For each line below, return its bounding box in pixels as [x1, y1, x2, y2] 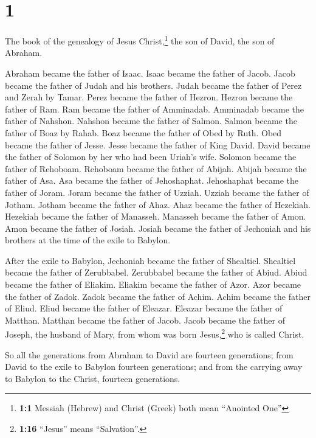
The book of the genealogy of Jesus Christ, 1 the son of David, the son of [5, 33, 275, 47]
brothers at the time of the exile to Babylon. [5, 234, 171, 246]
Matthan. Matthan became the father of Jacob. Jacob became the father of [5, 313, 285, 326]
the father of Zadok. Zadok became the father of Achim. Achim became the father [5, 290, 311, 302]
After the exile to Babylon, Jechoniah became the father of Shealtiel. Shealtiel [5, 254, 296, 266]
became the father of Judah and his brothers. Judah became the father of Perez [5, 78, 302, 91]
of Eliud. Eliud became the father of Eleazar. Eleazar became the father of [5, 302, 283, 315]
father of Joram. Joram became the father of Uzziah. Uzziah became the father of [5, 186, 309, 198]
